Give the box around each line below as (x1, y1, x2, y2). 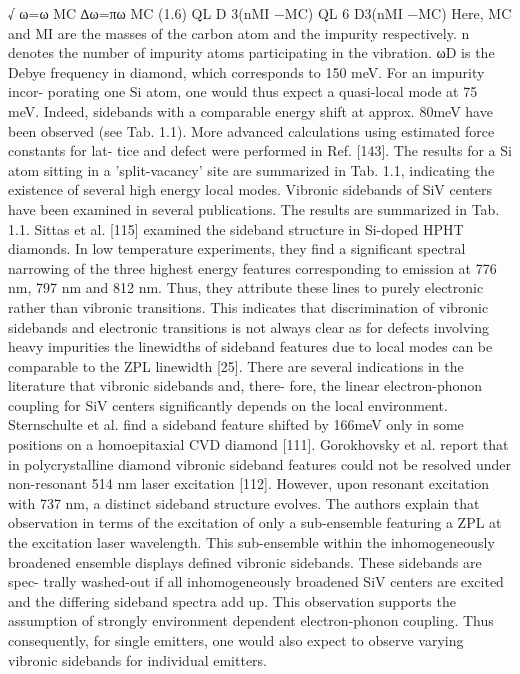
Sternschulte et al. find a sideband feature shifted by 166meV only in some (8, 414, 464, 435)
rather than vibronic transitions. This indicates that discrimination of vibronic (8, 296, 489, 317)
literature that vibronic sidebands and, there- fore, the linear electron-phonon (8, 375, 483, 396)
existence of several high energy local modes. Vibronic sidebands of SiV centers (8, 179, 492, 200)
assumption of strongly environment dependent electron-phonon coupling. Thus (8, 610, 494, 631)
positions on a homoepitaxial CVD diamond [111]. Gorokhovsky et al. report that (8, 434, 509, 455)
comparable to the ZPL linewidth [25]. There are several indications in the (8, 355, 464, 376)
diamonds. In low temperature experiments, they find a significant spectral (8, 238, 466, 259)
